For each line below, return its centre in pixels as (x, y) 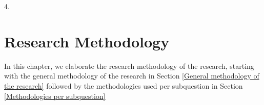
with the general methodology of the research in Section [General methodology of (132, 76)
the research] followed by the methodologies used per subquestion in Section (124, 85)
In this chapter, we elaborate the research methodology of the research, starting (129, 65)
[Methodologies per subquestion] (55, 96)
